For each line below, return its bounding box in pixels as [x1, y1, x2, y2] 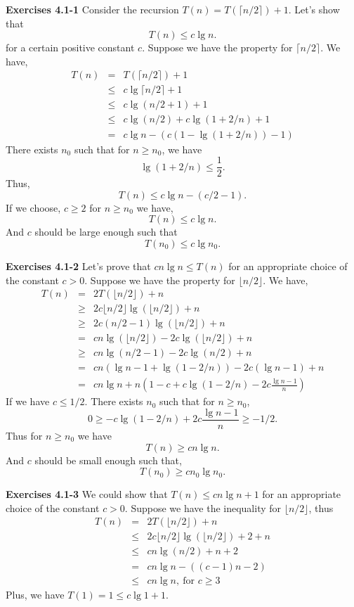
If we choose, [6, 200, 61, 215]
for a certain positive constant [6, 40, 135, 55]
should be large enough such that [34, 224, 178, 239]
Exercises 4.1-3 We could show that [6, 487, 168, 501]
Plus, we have [6, 587, 65, 601]
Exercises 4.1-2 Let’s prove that [6, 258, 151, 273]
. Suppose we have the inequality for [124, 500, 282, 515]
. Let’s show [288, 2, 340, 16]
